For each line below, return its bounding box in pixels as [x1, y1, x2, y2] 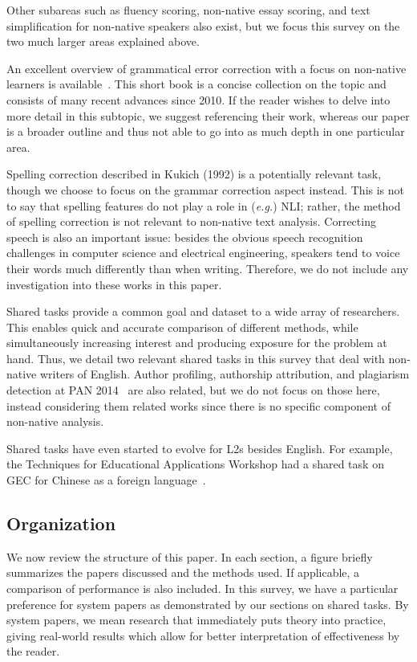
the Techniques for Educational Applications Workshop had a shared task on [6, 456, 384, 472]
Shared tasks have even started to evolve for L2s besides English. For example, [6, 439, 393, 456]
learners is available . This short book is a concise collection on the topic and [6, 76, 387, 92]
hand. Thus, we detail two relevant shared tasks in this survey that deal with [6, 349, 385, 366]
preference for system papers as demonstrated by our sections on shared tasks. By [6, 595, 409, 612]
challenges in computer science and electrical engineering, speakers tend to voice [6, 244, 400, 261]
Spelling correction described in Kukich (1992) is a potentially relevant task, [6, 165, 382, 182]
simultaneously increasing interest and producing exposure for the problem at [6, 334, 387, 351]
